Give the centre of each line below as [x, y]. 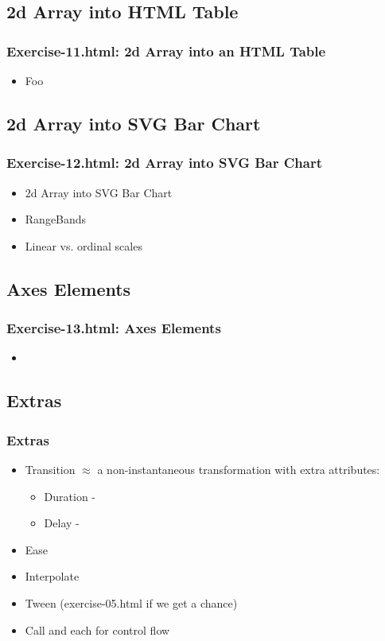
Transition [50, 469]
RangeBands [56, 219]
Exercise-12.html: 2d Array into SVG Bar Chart [165, 163]
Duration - [70, 496]
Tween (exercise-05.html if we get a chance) [131, 602]
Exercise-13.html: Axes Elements [114, 328]
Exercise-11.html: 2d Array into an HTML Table [166, 51]
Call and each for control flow [97, 629]
